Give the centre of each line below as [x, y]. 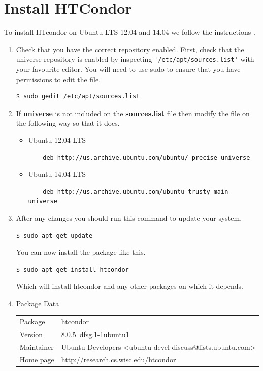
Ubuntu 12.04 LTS [57, 140]
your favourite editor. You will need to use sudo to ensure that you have [128, 69]
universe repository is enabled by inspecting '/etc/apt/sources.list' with [135, 59]
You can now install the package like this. [81, 252]
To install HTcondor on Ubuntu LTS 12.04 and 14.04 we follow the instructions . [130, 32]
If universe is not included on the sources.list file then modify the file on [133, 113]
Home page [37, 359]
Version [31, 334]
